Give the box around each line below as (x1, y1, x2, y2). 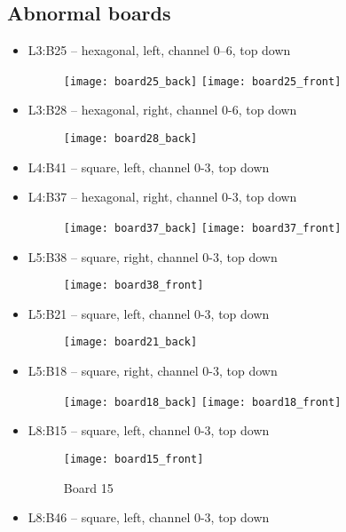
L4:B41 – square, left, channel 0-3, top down (28, 157, 270, 176)
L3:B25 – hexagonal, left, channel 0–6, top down (28, 41, 291, 60)
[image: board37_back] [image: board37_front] (63, 221, 342, 234)
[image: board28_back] (63, 132, 198, 146)
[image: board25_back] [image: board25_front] (63, 75, 342, 88)
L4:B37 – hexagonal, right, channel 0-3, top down (28, 187, 297, 206)
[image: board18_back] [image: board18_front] (63, 395, 342, 409)
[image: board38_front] (63, 279, 204, 292)
